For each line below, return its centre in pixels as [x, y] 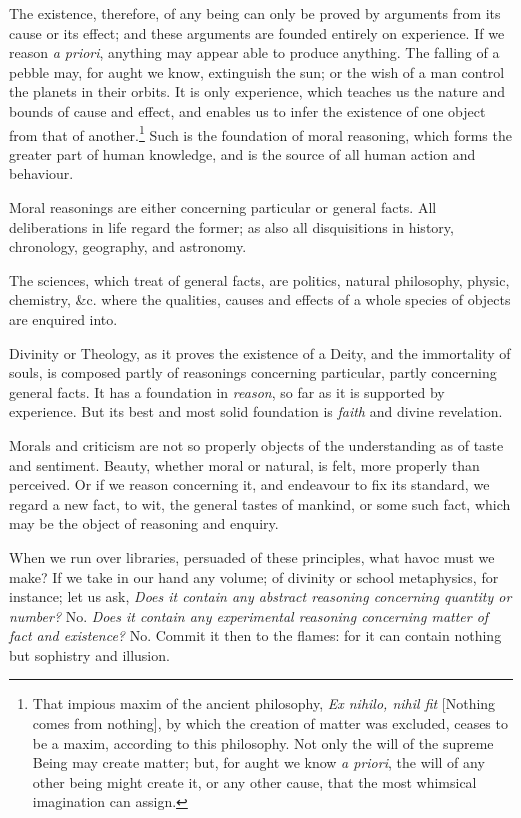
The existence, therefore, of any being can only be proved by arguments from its [255, 13]
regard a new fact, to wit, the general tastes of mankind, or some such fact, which [260, 503]
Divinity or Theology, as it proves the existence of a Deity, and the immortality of [260, 352]
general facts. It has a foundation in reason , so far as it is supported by [227, 391]
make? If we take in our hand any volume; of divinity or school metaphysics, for [254, 576]
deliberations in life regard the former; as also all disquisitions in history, [231, 226]
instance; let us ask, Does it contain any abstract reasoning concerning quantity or [260, 596]
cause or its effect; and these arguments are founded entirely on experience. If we [257, 32]
